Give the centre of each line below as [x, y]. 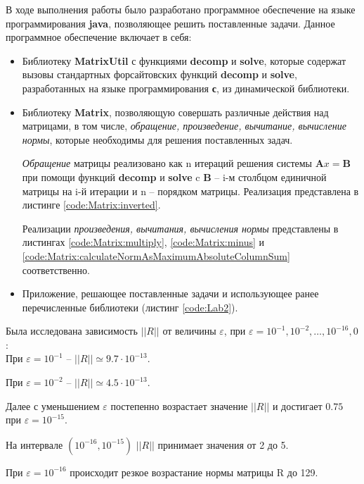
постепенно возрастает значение [179, 405]
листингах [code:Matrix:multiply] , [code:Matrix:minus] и [143, 242]
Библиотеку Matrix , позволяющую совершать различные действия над [175, 112]
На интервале [34, 444]
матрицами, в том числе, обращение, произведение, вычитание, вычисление [184, 126]
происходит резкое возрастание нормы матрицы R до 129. [194, 472]
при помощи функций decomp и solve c [111, 176]
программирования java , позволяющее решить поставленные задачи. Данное [170, 23]
